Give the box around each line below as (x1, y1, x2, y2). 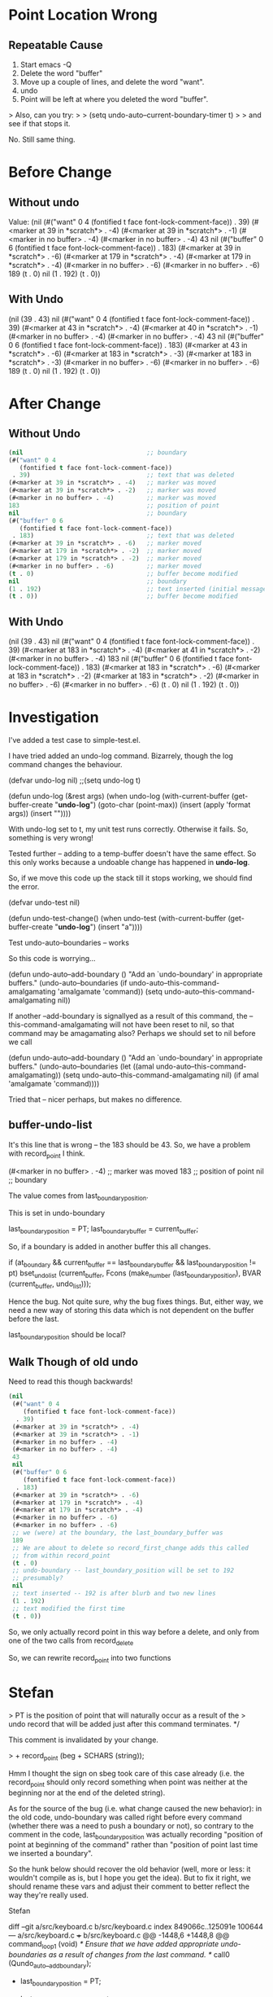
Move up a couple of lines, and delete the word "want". (19, 77, 205, 86)
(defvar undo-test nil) (8, 898, 80, 907)
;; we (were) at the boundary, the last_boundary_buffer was (11, 1529, 223, 1537)
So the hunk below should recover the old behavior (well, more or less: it (8, 1864, 251, 1874)
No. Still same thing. (8, 134, 76, 144)
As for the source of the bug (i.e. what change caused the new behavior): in (8, 1803, 262, 1813)
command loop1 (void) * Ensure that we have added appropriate (8, 1939, 219, 1951)
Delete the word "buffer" (19, 68, 103, 78)
